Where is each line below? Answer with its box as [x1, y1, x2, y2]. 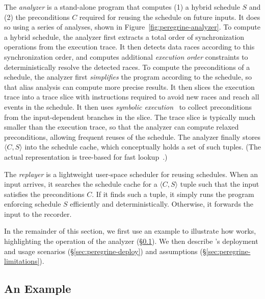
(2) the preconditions [4, 11, 70, 22]
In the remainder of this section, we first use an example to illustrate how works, [4, 226, 256, 236]
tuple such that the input [180, 179, 259, 189]
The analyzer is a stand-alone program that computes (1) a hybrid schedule [4, 2, 240, 12]
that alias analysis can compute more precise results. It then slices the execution [4, 81, 255, 92]
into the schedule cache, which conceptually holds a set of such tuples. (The [24, 141, 261, 152]
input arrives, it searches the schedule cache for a [4, 179, 157, 189]
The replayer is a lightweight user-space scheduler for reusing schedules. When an [4, 168, 258, 179]
